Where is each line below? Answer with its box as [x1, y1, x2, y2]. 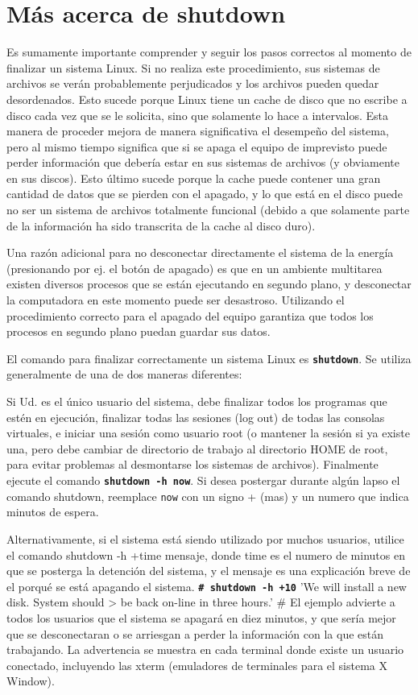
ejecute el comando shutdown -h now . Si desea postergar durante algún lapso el [6, 472, 400, 489]
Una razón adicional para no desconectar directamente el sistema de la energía [6, 244, 394, 261]
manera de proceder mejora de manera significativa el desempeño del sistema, [6, 122, 389, 139]
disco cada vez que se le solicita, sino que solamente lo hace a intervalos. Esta [6, 106, 388, 123]
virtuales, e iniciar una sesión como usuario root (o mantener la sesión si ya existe [6, 424, 410, 441]
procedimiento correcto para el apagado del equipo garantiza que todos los [6, 307, 374, 324]
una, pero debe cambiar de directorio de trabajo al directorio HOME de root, [6, 440, 388, 457]
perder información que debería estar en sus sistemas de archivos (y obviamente [6, 154, 400, 171]
